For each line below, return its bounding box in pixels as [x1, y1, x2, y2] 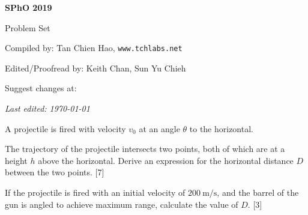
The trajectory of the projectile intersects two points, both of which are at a [5, 142, 285, 155]
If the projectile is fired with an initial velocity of [5, 186, 186, 198]
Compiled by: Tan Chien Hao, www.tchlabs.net [5, 41, 183, 54]
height [5, 154, 28, 166]
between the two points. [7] [5, 166, 104, 178]
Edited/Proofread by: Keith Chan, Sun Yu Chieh [5, 61, 186, 74]
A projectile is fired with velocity [5, 122, 126, 135]
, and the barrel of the [217, 186, 299, 198]
